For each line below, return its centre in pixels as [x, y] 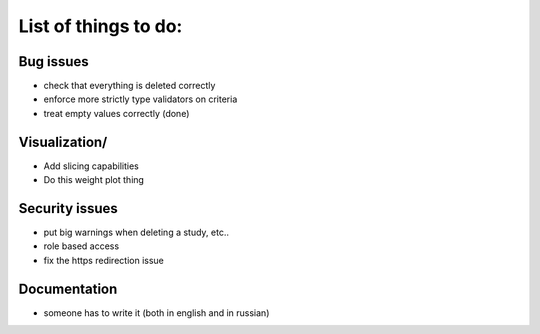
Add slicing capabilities [91, 166]
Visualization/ [63, 141]
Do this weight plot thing [94, 180]
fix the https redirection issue [103, 260]
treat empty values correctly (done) [116, 113]
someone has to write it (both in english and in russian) [156, 312]
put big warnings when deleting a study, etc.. [136, 232]
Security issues [68, 208]
